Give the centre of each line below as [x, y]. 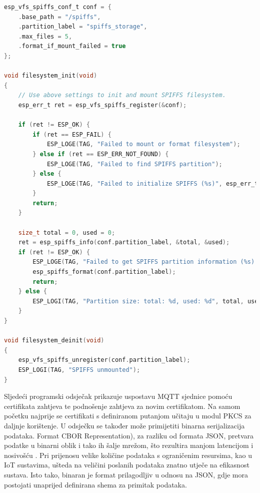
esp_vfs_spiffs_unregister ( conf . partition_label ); [104, 360]
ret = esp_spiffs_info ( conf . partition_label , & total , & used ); [124, 242]
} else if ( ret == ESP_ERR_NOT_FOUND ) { [101, 154]
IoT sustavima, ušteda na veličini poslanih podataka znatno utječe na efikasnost [127, 465]
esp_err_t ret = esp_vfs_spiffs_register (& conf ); [102, 105]
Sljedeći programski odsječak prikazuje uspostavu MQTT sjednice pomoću [118, 396]
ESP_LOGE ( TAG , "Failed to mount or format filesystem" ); [143, 144]
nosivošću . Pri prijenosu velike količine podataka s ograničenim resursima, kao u [128, 455]
